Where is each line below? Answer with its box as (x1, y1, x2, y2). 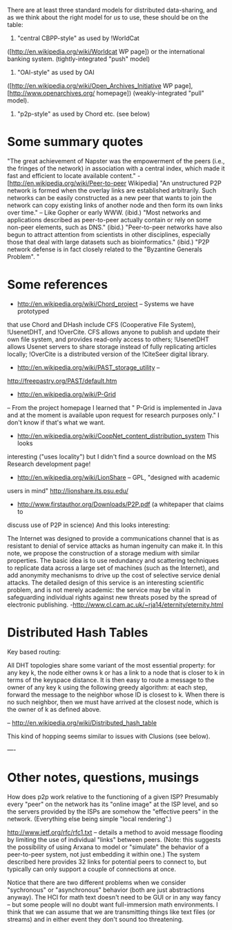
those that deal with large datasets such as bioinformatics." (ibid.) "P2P (7, 238, 210, 246)
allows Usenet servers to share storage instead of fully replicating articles (7, 342, 217, 350)
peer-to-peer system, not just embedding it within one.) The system (7, 850, 200, 858)
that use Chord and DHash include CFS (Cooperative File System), (7, 320, 196, 328)
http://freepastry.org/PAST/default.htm (7, 377, 117, 385)
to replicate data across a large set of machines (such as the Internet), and (7, 564, 220, 572)
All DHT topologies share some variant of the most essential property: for (7, 661, 215, 669)
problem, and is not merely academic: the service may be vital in (7, 585, 191, 594)
